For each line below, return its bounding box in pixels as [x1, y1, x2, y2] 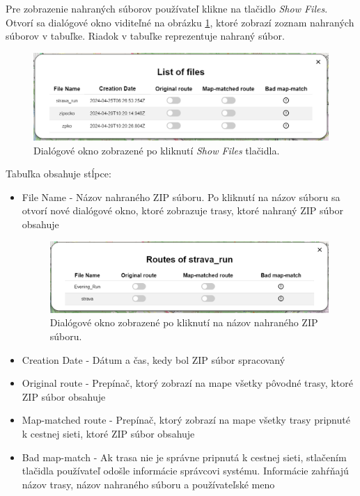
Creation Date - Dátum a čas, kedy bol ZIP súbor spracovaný [22, 352, 285, 367]
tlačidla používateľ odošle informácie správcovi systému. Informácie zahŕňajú [22, 463, 349, 478]
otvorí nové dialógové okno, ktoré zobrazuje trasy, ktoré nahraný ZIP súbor [22, 203, 343, 218]
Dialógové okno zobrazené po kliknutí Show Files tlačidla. [33, 143, 280, 157]
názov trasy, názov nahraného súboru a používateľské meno [22, 477, 275, 491]
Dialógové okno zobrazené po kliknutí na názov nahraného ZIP [49, 315, 318, 330]
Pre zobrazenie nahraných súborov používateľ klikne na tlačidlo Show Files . [6, 1, 328, 15]
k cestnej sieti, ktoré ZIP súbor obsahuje [22, 426, 195, 440]
